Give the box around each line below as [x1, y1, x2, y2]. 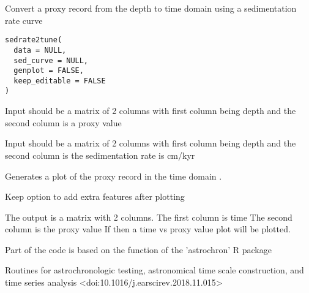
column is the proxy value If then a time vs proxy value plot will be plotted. [5, 223, 291, 235]
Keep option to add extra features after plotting [5, 190, 185, 203]
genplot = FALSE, [13, 66, 84, 75]
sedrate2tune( [5, 36, 62, 45]
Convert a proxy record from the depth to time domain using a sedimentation [5, 2, 297, 14]
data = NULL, [13, 45, 67, 55]
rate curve [5, 13, 43, 26]
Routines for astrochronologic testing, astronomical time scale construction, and [5, 264, 304, 276]
